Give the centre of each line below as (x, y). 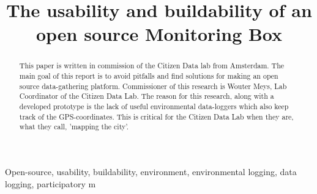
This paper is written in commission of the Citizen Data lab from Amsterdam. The (152, 66)
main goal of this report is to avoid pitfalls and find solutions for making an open (149, 76)
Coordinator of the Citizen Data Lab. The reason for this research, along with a (147, 96)
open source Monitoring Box (159, 34)
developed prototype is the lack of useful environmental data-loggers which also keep (154, 106)
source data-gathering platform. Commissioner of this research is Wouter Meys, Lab (153, 86)
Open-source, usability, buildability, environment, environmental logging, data (151, 171)
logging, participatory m (50, 183)
